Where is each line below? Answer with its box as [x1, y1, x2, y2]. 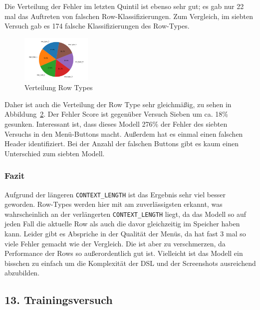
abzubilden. [4, 267, 40, 278]
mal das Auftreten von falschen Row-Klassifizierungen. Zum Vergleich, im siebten [4, 11, 254, 21]
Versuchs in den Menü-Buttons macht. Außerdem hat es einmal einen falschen [4, 128, 243, 139]
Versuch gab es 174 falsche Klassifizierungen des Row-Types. [4, 21, 190, 31]
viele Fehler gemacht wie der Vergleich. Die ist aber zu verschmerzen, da [4, 238, 226, 248]
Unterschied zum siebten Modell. [4, 148, 105, 158]
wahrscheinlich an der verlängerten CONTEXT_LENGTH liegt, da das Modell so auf [4, 208, 247, 219]
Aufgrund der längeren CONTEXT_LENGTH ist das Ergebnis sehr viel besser [4, 189, 226, 199]
